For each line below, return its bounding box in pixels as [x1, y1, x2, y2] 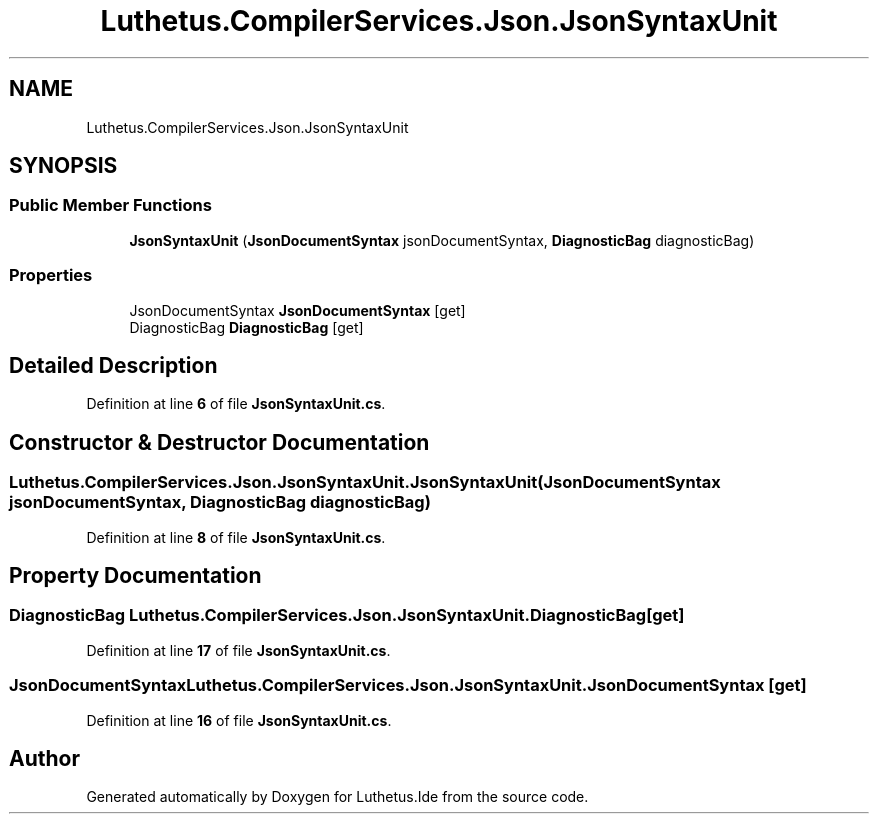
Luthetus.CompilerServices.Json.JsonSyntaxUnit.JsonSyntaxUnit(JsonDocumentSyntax [9, 472, 721, 493]
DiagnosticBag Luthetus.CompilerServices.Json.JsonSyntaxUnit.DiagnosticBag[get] [9, 605, 685, 626]
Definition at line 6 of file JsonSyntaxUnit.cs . [86, 395, 386, 413]
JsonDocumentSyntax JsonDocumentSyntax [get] [129, 301, 466, 319]
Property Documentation [9, 563, 262, 589]
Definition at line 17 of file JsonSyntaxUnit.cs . [86, 641, 391, 659]
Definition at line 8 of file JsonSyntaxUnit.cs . [86, 528, 386, 546]
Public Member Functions [9, 195, 212, 216]
